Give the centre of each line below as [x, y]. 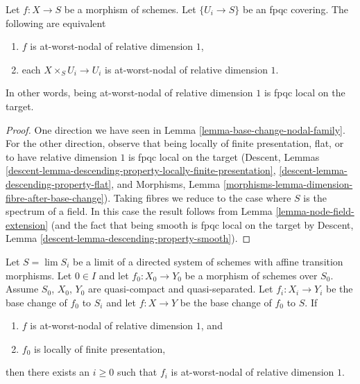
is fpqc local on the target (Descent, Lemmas [224, 156]
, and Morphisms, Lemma [166, 183]
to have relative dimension [61, 156]
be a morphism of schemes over [251, 275]
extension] [27, 224]
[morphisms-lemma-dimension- [288, 183]
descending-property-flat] [59, 183]
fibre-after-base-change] [55, 197]
